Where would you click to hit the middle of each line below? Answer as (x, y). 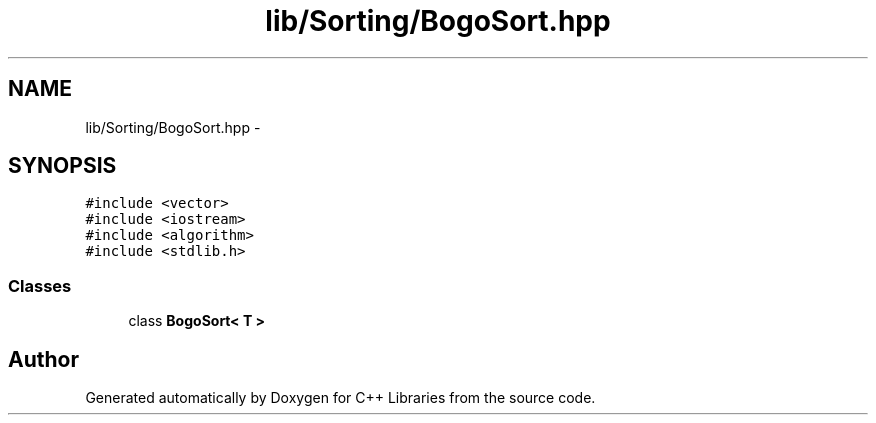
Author (43, 359)
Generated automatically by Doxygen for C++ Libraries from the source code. (340, 398)
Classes (40, 285)
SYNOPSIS (62, 166)
